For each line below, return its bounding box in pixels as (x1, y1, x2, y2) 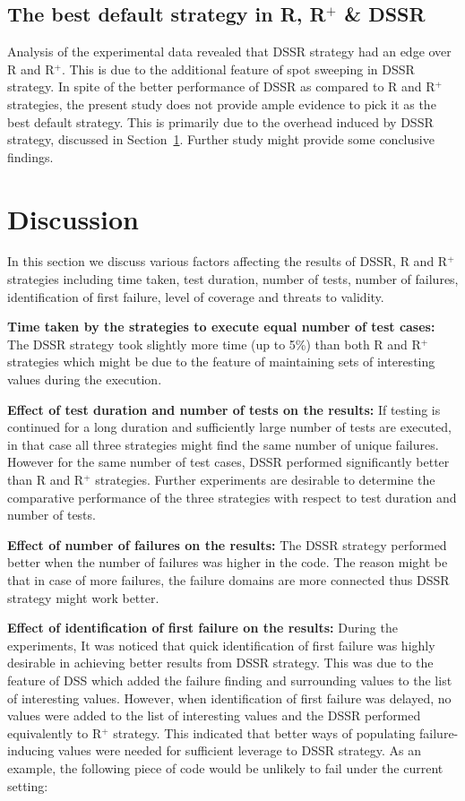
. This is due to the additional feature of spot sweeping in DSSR (61, 59, 415, 78)
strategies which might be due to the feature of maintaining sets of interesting (7, 352, 435, 371)
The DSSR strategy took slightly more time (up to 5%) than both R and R (7, 334, 421, 353)
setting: (7, 776, 48, 795)
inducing (7, 741, 55, 760)
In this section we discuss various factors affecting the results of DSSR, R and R (7, 252, 448, 271)
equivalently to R (7, 723, 102, 742)
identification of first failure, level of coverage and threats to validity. (7, 287, 384, 306)
